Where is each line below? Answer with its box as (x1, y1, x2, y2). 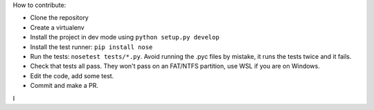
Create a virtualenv (30, 23, 84, 31)
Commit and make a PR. (30, 82, 99, 90)
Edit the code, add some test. (30, 71, 114, 80)
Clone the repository (30, 14, 89, 22)
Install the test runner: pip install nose (30, 42, 153, 51)
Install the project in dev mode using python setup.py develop (30, 33, 220, 42)
